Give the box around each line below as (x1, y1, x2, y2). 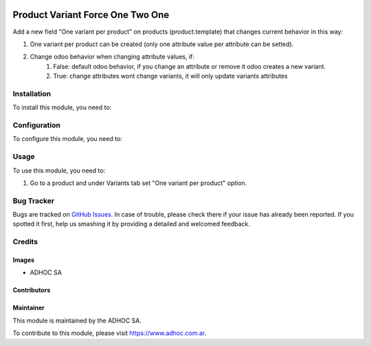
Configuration (12, 120, 61, 130)
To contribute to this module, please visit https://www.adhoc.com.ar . (12, 329, 207, 337)
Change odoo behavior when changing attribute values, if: (30, 52, 195, 61)
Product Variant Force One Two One (12, 9, 170, 21)
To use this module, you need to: (12, 166, 106, 175)
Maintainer (12, 303, 45, 312)
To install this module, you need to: (12, 103, 112, 111)
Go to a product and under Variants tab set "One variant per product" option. (30, 179, 247, 187)
